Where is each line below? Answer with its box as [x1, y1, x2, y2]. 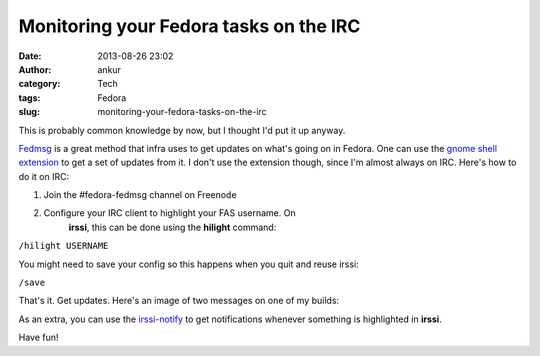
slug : [18, 106, 40, 118]
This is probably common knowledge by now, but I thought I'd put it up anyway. [18, 124, 346, 136]
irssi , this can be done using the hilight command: [68, 221, 277, 233]
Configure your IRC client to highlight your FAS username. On [43, 207, 296, 219]
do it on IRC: [18, 170, 70, 182]
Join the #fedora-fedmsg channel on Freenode [43, 189, 237, 201]
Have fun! [18, 331, 59, 344]
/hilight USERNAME [18, 240, 109, 252]
